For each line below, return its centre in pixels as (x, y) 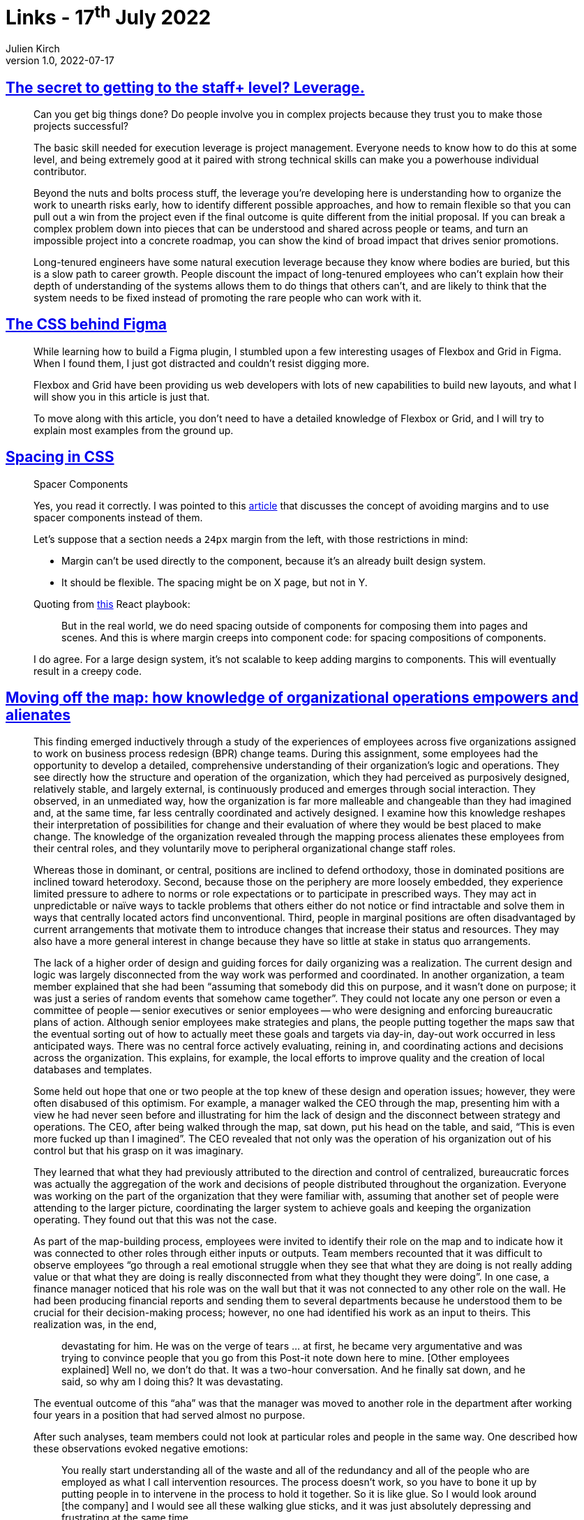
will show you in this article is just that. (122, 396)
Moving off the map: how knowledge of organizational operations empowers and (292, 698)
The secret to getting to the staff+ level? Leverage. (185, 87)
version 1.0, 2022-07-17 (60, 61)
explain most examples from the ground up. (134, 430)
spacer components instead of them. (118, 517)
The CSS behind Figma (87, 325)
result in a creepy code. (88, 671)
